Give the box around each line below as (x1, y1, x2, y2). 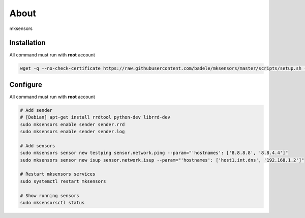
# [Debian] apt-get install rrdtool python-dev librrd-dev (20, 114, 170, 120)
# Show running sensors (20, 193, 80, 198)
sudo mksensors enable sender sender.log (20, 129, 125, 135)
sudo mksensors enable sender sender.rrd (20, 121, 125, 127)
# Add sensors (20, 143, 55, 148)
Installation (9, 39, 46, 47)
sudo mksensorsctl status (20, 200, 85, 205)
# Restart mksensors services (20, 171, 96, 177)
